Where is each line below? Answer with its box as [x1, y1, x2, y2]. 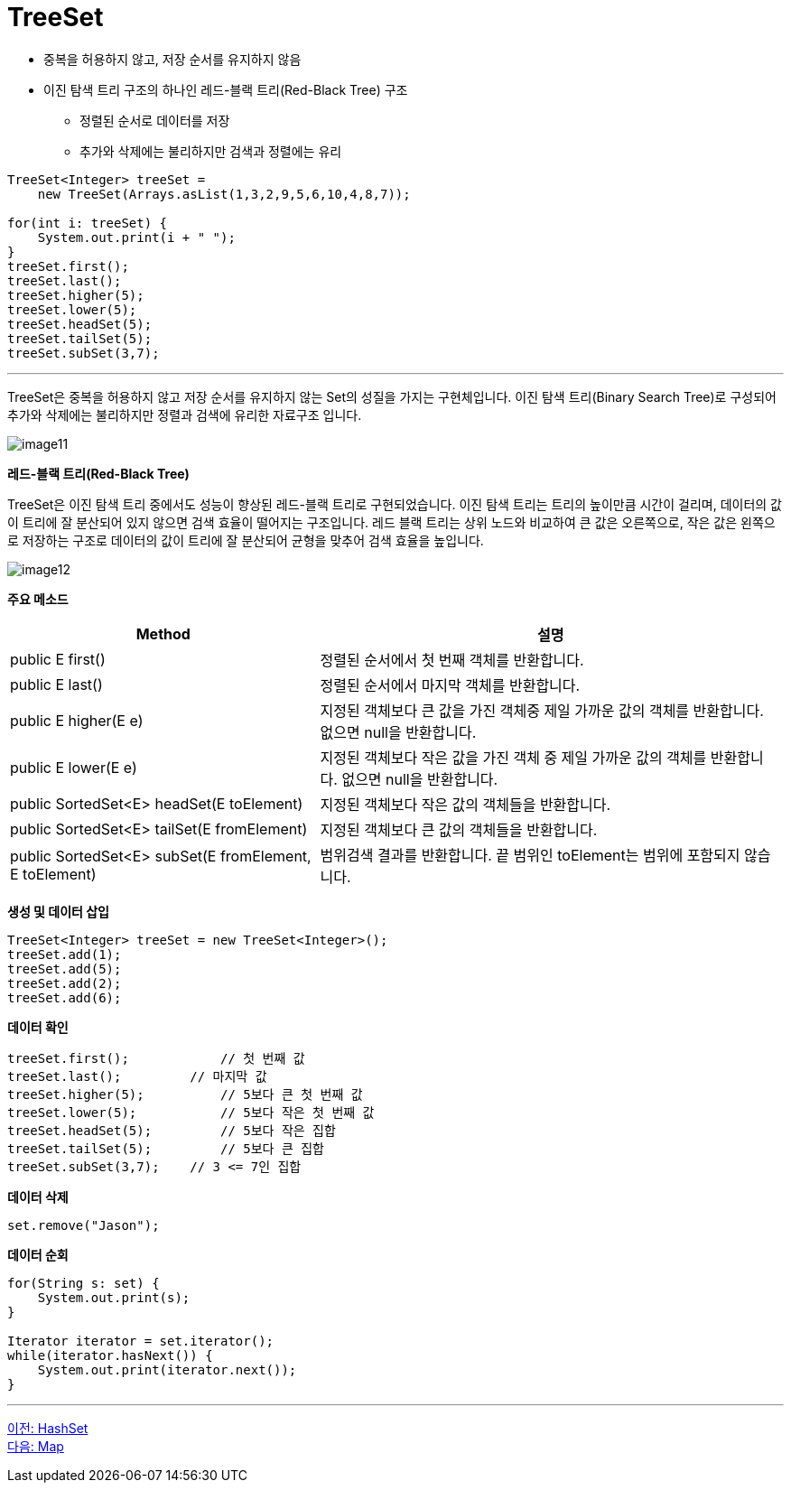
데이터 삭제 [7, 1188, 69, 1205]
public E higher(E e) [10, 711, 144, 730]
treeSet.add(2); [7, 975, 122, 991]
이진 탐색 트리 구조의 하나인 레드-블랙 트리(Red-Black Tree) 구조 [43, 81, 408, 98]
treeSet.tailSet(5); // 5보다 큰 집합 [7, 1141, 324, 1156]
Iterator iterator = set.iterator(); [7, 1333, 275, 1348]
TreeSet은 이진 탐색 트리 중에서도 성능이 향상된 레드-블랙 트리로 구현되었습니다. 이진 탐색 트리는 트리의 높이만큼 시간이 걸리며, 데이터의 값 [7, 496, 782, 512]
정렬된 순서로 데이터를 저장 [79, 112, 230, 128]
